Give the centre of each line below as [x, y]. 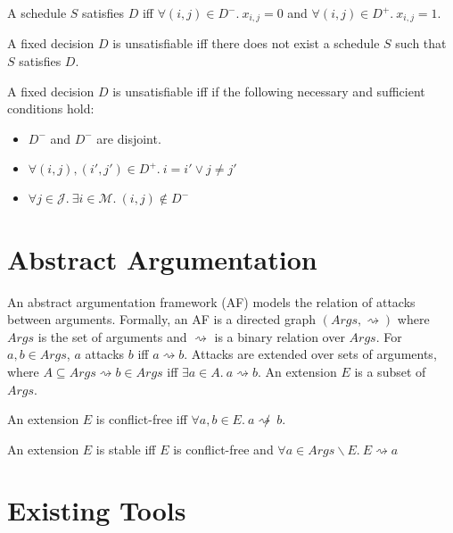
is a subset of [390, 371]
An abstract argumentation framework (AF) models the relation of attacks [211, 301]
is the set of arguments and [112, 336]
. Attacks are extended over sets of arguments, [310, 354]
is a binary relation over [280, 336]
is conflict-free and [223, 449]
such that [421, 43]
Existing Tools [97, 510]
